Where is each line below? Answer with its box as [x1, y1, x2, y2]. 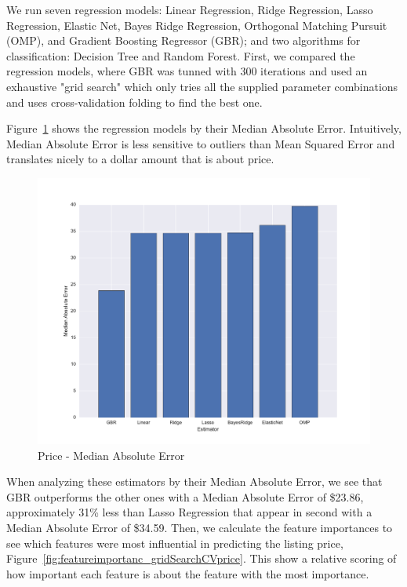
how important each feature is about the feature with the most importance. [6, 565, 369, 582]
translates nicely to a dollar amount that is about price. [6, 151, 274, 167]
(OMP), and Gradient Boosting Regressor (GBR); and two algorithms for [6, 32, 361, 49]
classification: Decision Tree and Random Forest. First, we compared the [6, 47, 355, 64]
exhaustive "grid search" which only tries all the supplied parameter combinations [6, 78, 398, 94]
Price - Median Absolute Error [38, 447, 185, 463]
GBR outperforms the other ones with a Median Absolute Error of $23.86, [6, 488, 364, 505]
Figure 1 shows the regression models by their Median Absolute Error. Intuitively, [6, 120, 402, 137]
